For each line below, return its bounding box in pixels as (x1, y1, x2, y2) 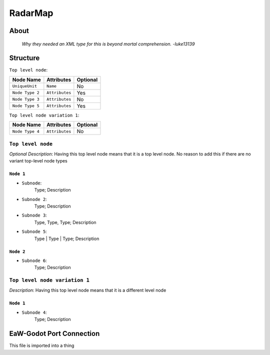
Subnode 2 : (21, 196, 47, 202)
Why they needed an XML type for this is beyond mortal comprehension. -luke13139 (21, 40, 195, 47)
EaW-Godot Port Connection (9, 329, 100, 338)
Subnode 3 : (21, 212, 47, 218)
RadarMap (9, 7, 53, 18)
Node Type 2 (12, 90, 39, 95)
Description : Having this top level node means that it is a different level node (9, 287, 166, 293)
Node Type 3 (12, 96, 39, 102)
